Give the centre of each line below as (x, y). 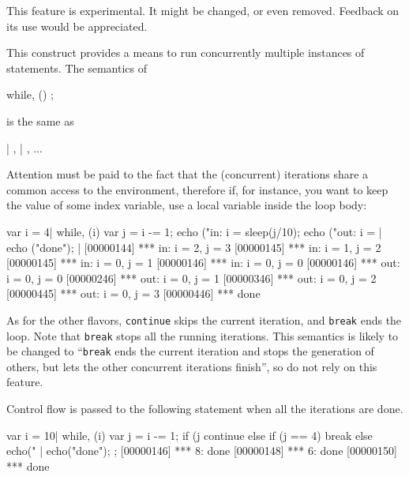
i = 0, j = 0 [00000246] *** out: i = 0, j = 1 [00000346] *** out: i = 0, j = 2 (191, 278)
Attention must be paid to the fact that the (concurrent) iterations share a (188, 174)
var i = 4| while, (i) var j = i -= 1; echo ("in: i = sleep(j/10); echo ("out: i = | (194, 231)
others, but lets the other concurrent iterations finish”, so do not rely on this (192, 366)
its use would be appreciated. (77, 26)
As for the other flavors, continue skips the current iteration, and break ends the (204, 319)
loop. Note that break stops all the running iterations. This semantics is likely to (203, 335)
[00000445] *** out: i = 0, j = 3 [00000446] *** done (133, 293)
